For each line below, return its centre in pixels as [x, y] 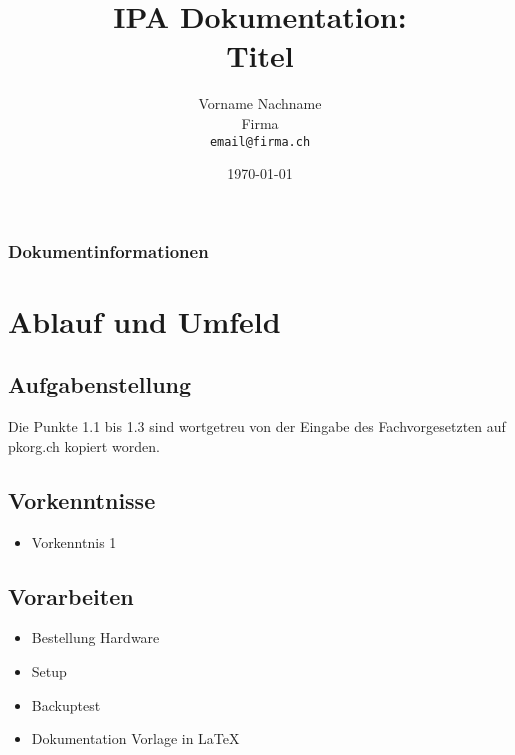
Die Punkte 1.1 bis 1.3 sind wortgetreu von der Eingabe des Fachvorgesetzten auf [257, 426]
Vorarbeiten [71, 595]
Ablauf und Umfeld [144, 320]
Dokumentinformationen [108, 250]
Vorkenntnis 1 [74, 541]
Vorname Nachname [260, 103]
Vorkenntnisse [82, 499]
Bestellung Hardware [95, 637]
